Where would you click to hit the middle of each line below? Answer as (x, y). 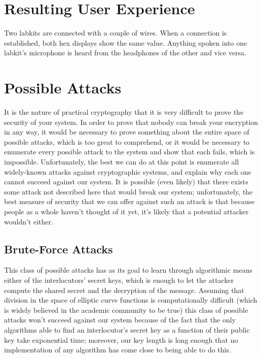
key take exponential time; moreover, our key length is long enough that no (121, 339)
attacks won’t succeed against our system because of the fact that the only (120, 320)
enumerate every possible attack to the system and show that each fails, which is (129, 152)
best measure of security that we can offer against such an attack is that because (129, 201)
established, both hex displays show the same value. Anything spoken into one (126, 42)
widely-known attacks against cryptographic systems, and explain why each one (128, 171)
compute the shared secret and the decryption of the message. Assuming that (124, 290)
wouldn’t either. (29, 221)
